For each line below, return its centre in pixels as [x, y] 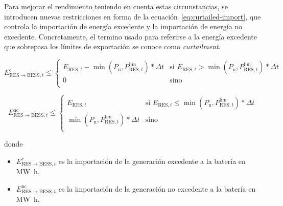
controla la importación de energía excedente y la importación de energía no [123, 26]
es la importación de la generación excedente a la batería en [152, 161]
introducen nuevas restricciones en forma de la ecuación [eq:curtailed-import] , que [133, 16]
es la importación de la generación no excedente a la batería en [157, 188]
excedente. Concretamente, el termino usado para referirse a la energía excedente [131, 36]
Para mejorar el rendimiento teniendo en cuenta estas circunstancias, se [116, 6]
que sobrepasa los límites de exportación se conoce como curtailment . [112, 46]
